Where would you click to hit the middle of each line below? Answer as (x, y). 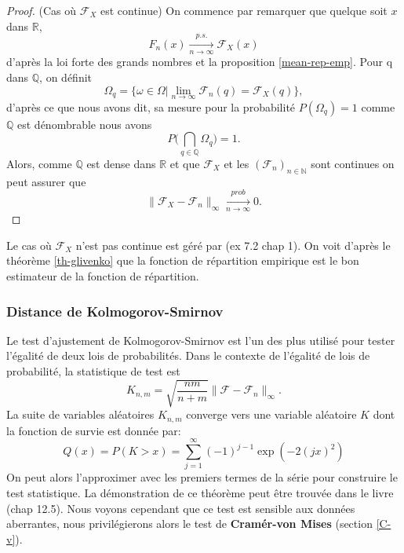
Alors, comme (39, 163)
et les (237, 163)
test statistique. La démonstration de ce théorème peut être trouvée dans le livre (200, 492)
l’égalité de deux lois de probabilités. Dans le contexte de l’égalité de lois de (188, 355)
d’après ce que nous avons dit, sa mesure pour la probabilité (151, 106)
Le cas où (29, 245)
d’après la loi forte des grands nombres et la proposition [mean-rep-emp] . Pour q (200, 62)
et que (185, 163)
